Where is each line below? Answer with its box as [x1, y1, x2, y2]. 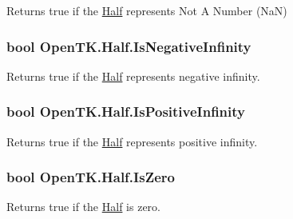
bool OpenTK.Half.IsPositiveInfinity [6, 102, 246, 121]
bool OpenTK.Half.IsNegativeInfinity [6, 36, 251, 56]
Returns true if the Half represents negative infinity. [6, 67, 260, 84]
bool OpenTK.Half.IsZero [6, 167, 175, 187]
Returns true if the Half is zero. [6, 198, 160, 215]
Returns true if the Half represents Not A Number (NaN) [6, 2, 287, 18]
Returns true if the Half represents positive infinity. [6, 133, 258, 149]
